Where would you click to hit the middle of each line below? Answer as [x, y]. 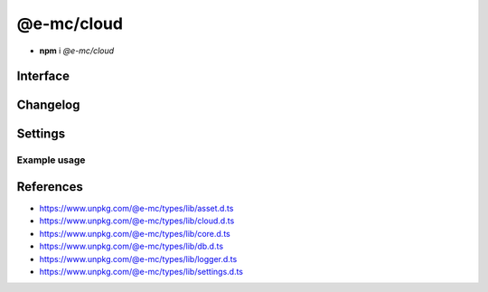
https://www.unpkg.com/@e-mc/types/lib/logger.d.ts [138, 259]
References [50, 187]
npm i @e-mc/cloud [77, 51]
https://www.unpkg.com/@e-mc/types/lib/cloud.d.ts [137, 221]
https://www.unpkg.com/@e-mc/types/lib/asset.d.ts [136, 209]
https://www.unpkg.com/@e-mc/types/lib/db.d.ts [131, 246]
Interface [43, 76]
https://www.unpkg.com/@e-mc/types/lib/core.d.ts [135, 233]
